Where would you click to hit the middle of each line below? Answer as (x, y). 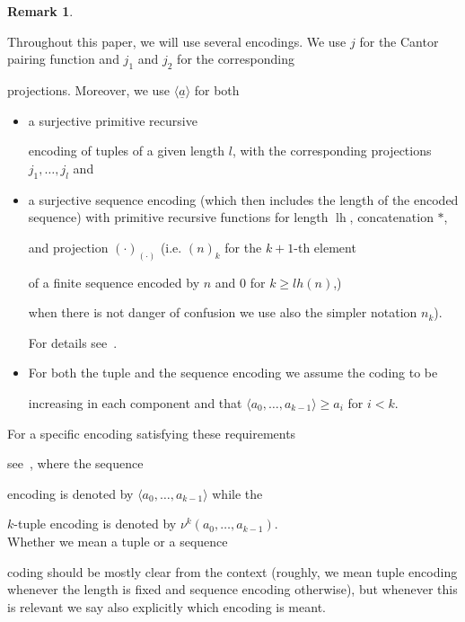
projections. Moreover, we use (89, 89)
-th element (325, 247)
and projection (68, 247)
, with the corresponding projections (332, 151)
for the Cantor (399, 41)
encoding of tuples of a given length (127, 151)
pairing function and (63, 59)
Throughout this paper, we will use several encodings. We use (177, 41)
